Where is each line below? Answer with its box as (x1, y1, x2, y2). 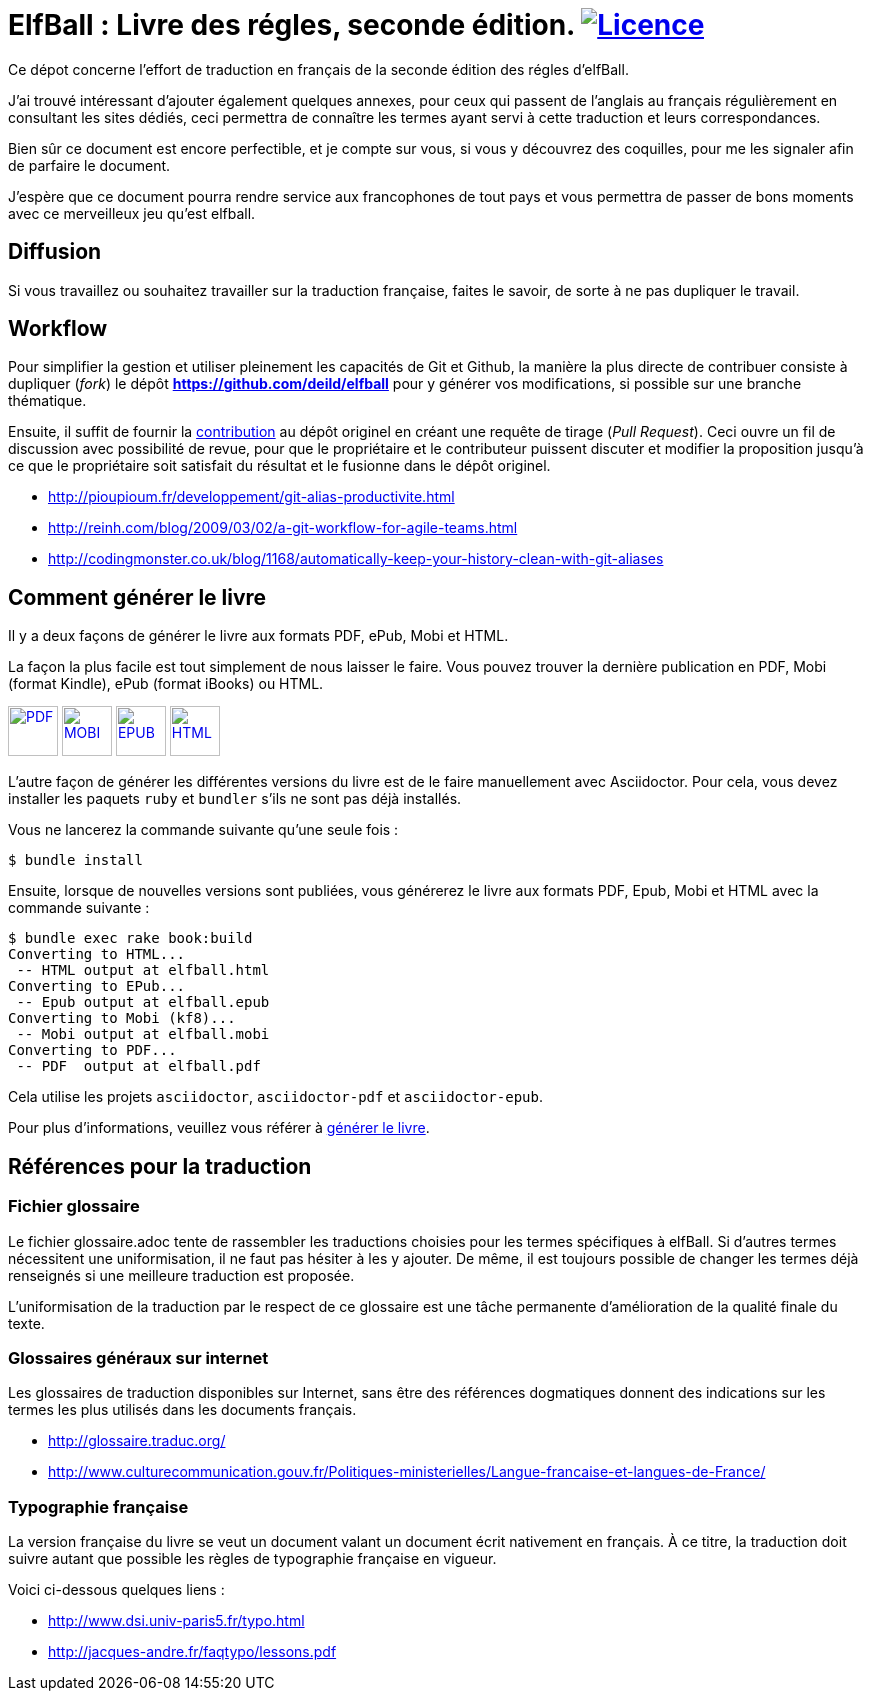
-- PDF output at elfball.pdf (16, 1058, 261, 1075)
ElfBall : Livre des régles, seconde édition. (8, 8, 575, 42)
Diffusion (8, 239, 102, 265)
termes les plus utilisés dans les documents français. (8, 1401, 357, 1419)
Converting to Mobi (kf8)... (8, 1010, 236, 1027)
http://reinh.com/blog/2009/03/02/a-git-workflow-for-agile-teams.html (48, 519, 518, 537)
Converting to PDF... (8, 1042, 177, 1059)
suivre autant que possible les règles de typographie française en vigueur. (8, 1550, 497, 1567)
